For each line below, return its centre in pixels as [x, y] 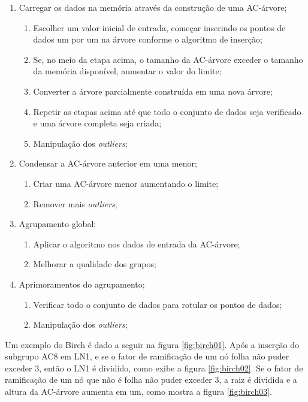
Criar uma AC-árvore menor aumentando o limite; [126, 183]
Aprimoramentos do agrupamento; [82, 284]
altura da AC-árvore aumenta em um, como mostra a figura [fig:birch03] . [138, 392]
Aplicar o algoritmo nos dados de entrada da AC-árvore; [137, 244]
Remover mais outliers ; [75, 203]
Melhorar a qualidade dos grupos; [95, 264]
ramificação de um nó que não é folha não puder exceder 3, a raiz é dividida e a [151, 380]
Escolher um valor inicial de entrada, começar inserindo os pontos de [159, 27]
